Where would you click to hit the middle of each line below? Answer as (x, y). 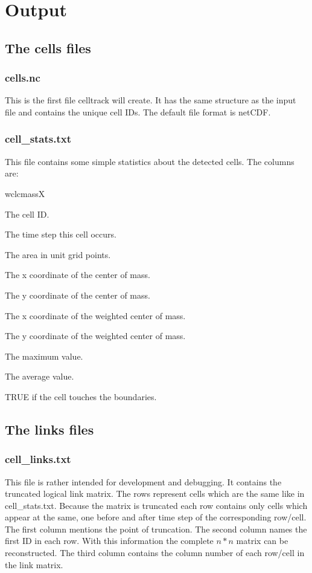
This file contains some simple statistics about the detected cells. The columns (150, 161)
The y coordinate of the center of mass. (78, 295)
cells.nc (23, 78)
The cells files (48, 47)
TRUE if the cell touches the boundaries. (81, 396)
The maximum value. (44, 356)
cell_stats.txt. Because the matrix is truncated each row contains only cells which (156, 505)
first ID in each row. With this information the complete (109, 541)
